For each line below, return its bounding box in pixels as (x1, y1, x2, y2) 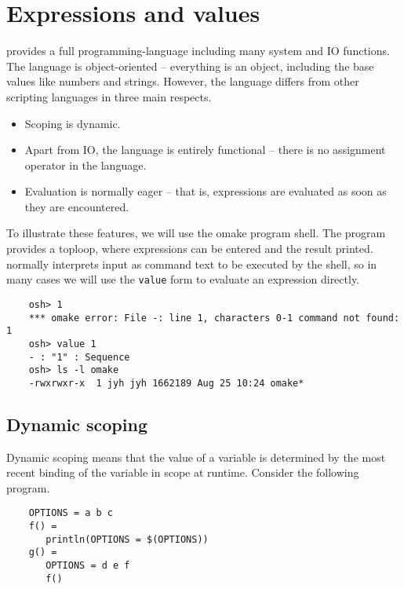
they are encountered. (24, 198, 129, 214)
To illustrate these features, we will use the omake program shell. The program (6, 225, 386, 241)
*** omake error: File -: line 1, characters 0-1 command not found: (28, 312, 400, 324)
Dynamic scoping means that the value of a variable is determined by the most (6, 448, 386, 465)
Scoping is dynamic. (24, 115, 121, 131)
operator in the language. (24, 156, 147, 173)
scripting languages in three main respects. (6, 88, 212, 104)
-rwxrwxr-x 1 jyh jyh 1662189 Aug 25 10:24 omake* (28, 377, 304, 389)
